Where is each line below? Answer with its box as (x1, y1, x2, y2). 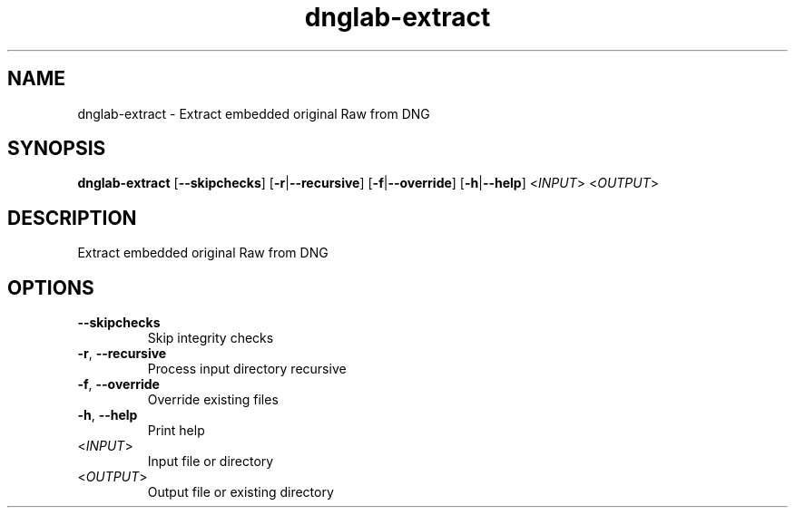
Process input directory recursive (147, 361, 347, 377)
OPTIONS (7, 276, 94, 299)
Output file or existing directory (147, 484, 334, 500)
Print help (147, 423, 205, 439)
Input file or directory (147, 453, 274, 470)
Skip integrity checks (147, 330, 274, 346)
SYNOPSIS (7, 137, 106, 160)
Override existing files (147, 392, 279, 408)
